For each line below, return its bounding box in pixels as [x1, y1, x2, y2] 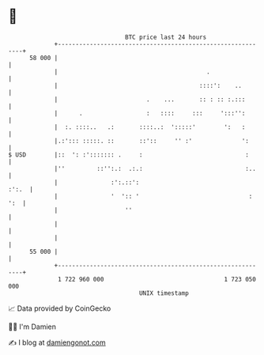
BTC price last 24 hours [125, 33, 207, 41]
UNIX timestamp [138, 289, 190, 297]
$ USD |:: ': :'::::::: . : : [8, 150, 249, 159]
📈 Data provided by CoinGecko [8, 304, 111, 313]
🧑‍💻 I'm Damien [8, 322, 57, 331]
